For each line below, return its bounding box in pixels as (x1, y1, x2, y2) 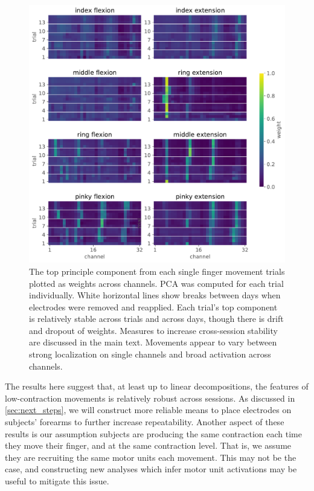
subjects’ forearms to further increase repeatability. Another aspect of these (5, 416, 284, 428)
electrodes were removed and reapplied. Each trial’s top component (29, 300, 278, 313)
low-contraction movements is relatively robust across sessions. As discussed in (5, 391, 295, 404)
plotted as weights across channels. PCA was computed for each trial (29, 277, 284, 289)
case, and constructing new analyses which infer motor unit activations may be (5, 463, 297, 475)
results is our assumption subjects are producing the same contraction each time (5, 427, 302, 440)
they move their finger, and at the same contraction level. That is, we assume (5, 439, 292, 452)
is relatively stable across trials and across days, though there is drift (29, 312, 284, 325)
